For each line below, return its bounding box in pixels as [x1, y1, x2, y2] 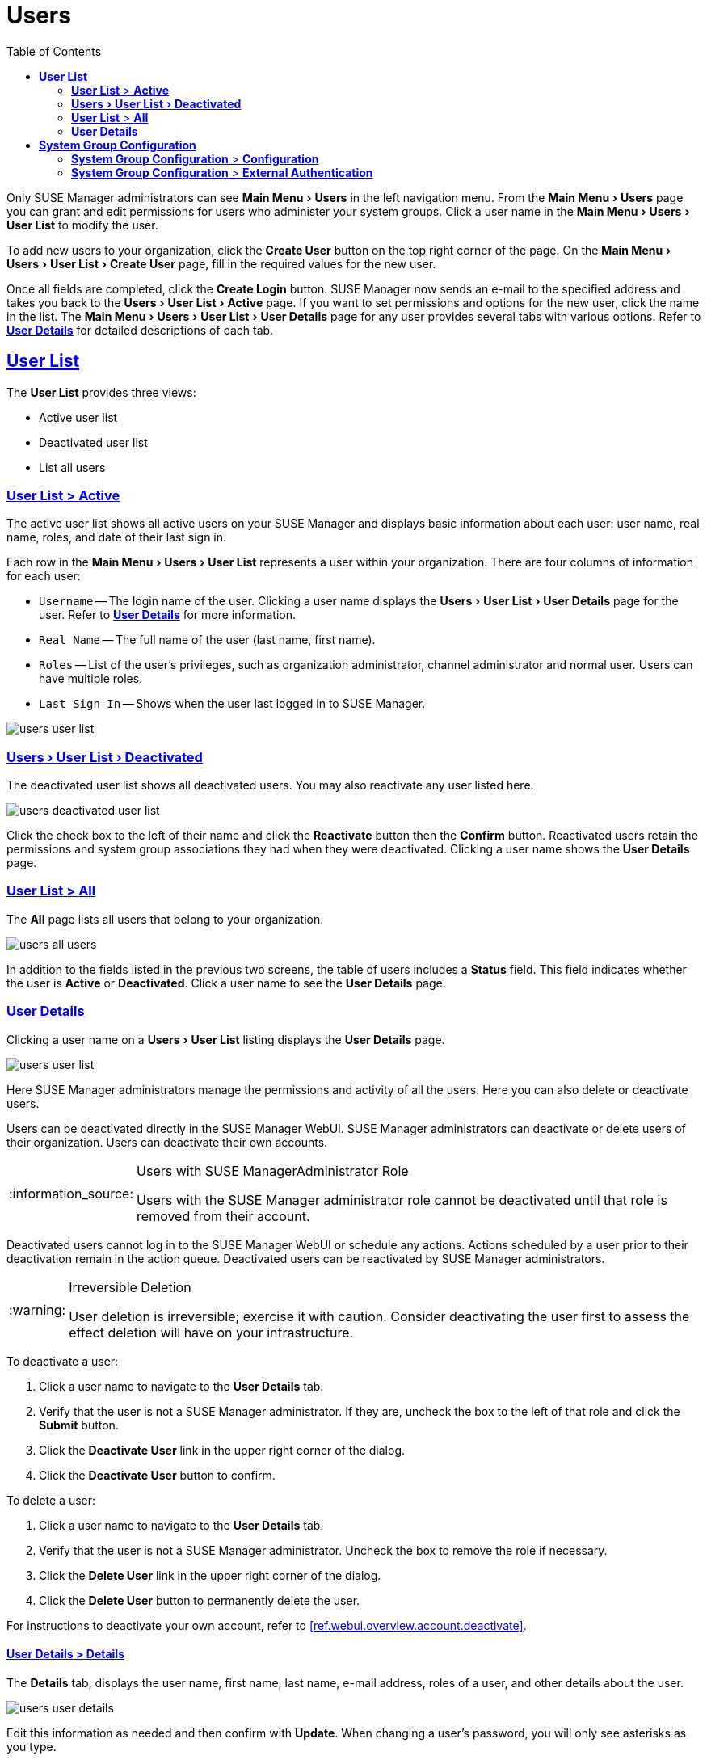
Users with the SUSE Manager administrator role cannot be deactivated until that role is [137, 1191, 667, 1208]
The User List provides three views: [6, 385, 196, 399]
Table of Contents [6, 44, 102, 58]
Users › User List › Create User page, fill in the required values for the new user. [6, 256, 436, 271]
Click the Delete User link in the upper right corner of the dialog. [39, 1568, 381, 1582]
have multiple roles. [39, 672, 143, 686]
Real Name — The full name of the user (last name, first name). [39, 633, 376, 647]
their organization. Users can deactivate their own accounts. [6, 1135, 328, 1149]
